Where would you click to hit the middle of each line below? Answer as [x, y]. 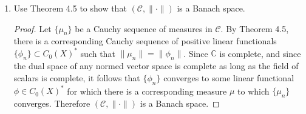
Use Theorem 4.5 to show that [70, 8]
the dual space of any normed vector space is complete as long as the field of [156, 66]
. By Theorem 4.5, [255, 28]
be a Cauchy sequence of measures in [144, 28]
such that [98, 53]
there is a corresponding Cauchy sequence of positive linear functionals [145, 41]
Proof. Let [32, 28]
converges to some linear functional [229, 77]
